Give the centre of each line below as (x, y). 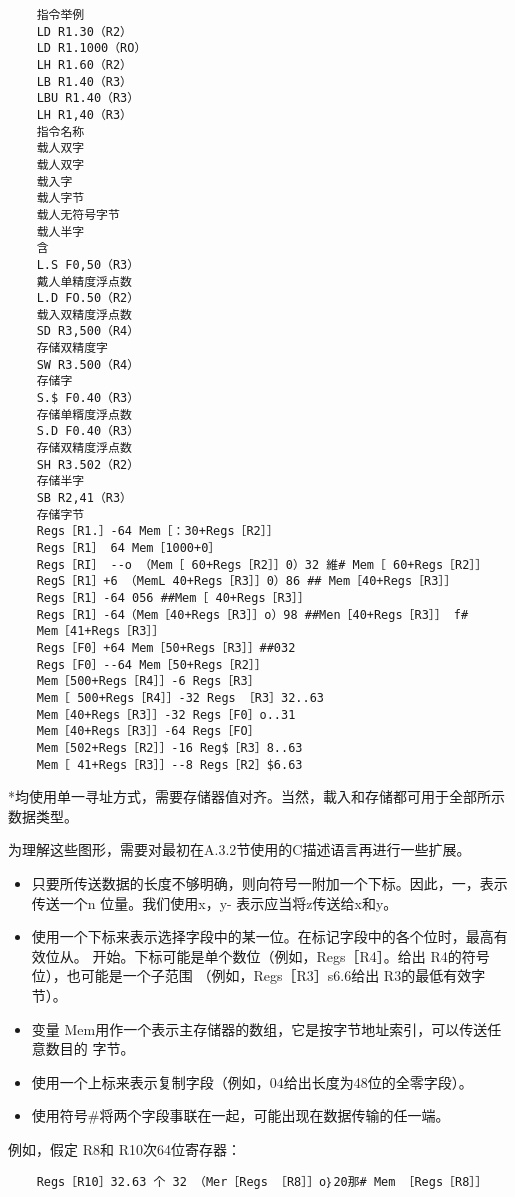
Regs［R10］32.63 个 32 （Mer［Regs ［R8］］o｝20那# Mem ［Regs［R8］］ (262, 1181)
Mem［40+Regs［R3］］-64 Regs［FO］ (148, 731)
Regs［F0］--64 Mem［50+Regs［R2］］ (151, 664)
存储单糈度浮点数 (84, 414)
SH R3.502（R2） (88, 464)
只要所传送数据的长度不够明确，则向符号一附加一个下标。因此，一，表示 (269, 882)
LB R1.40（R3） (84, 81)
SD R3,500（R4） (88, 331)
